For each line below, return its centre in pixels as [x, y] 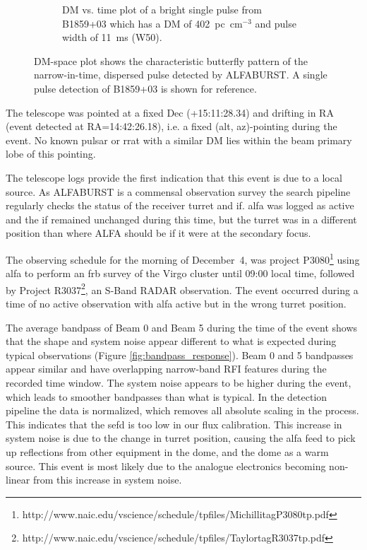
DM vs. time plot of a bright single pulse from [162, 9]
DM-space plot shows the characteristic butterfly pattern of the [171, 60]
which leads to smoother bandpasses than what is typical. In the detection [167, 396]
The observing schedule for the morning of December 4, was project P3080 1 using [183, 258]
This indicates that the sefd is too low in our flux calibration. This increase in [174, 424]
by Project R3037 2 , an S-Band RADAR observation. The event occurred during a [182, 288]
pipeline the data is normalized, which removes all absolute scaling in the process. [182, 410]
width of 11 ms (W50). [112, 37]
